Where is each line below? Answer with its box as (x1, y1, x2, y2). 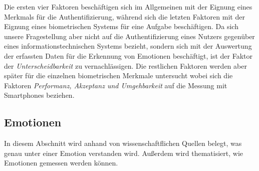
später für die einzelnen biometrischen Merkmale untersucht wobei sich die (4, 70, 233, 81)
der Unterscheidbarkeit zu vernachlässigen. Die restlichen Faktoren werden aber (4, 60, 247, 71)
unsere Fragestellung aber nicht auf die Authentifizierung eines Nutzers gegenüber (4, 31, 255, 41)
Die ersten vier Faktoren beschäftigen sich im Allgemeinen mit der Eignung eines (4, 2, 252, 12)
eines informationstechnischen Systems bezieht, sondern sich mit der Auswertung (4, 41, 252, 51)
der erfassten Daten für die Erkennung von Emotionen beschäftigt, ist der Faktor (4, 50, 253, 61)
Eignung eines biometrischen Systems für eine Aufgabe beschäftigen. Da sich (4, 21, 238, 32)
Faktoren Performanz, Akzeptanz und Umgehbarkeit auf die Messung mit (4, 80, 227, 90)
